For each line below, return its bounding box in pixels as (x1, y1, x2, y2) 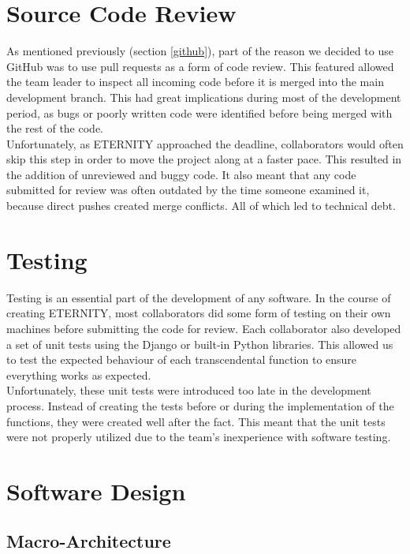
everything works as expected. (6, 366, 151, 383)
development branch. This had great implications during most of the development (6, 88, 401, 105)
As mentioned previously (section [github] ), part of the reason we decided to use (6, 43, 393, 59)
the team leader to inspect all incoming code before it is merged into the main (6, 73, 384, 90)
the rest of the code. (6, 120, 103, 137)
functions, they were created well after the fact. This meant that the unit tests (6, 413, 386, 429)
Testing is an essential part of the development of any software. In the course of (6, 289, 391, 305)
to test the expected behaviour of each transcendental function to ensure (6, 351, 357, 368)
